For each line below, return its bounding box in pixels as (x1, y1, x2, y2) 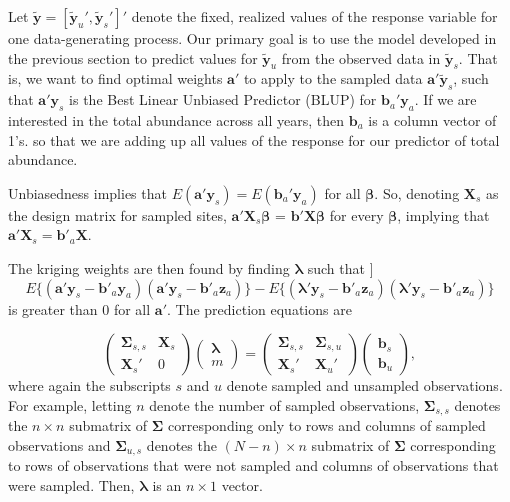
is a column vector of (368, 109, 497, 130)
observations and (8, 434, 111, 455)
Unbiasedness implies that (8, 182, 167, 203)
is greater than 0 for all (8, 298, 151, 319)
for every (329, 204, 384, 225)
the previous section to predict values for (8, 47, 258, 68)
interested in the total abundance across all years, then (8, 109, 345, 130)
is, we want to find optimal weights (8, 68, 223, 89)
